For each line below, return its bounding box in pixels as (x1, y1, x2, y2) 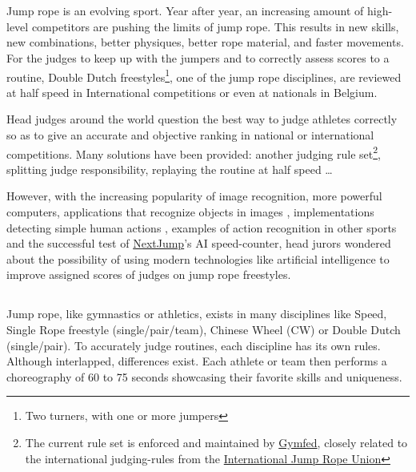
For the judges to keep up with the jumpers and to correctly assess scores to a (6, 49, 390, 66)
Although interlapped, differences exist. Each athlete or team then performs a (6, 353, 387, 369)
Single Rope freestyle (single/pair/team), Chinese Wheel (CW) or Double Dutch (6, 321, 401, 337)
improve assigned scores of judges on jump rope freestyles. (6, 266, 291, 283)
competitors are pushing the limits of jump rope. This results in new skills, (31, 18, 399, 34)
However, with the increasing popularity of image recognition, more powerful (6, 188, 382, 204)
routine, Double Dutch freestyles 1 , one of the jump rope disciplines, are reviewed (6, 66, 402, 85)
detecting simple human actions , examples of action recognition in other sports (6, 219, 397, 236)
